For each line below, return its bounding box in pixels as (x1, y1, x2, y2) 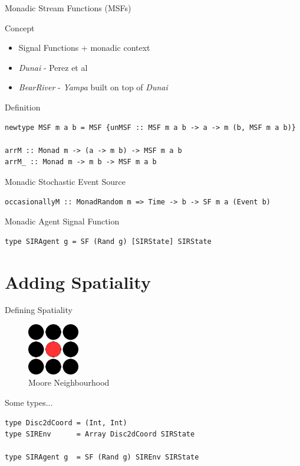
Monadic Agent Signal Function (5, 215, 120, 227)
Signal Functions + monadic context (18, 41, 150, 54)
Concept (5, 21, 35, 34)
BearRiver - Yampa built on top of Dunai (18, 81, 168, 93)
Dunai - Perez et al (18, 61, 88, 73)
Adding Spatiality (5, 269, 151, 294)
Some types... (5, 396, 53, 409)
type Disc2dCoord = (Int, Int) (5, 418, 127, 427)
